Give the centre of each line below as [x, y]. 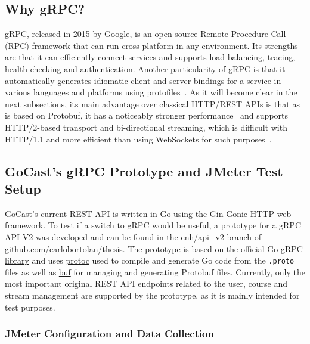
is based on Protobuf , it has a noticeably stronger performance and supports [147, 115]
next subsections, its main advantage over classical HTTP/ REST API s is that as [152, 103]
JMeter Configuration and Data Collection [109, 334]
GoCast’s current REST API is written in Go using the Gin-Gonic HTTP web [148, 213]
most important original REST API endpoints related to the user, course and [146, 283]
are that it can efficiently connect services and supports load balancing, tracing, [150, 57]
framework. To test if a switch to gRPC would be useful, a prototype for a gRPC [153, 225]
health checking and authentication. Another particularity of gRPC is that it [145, 68]
